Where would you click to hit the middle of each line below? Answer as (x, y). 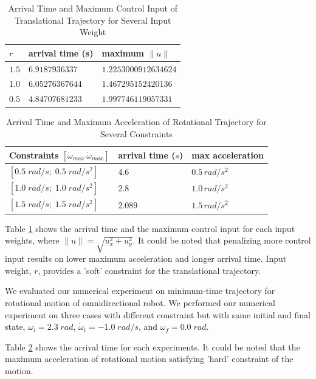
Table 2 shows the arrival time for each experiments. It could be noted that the (153, 347)
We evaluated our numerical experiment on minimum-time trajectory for (140, 291)
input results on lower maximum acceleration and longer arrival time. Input (146, 258)
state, (15, 326)
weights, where (32, 240)
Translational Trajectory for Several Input (93, 20)
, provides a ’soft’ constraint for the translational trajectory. (149, 270)
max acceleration (228, 155)
